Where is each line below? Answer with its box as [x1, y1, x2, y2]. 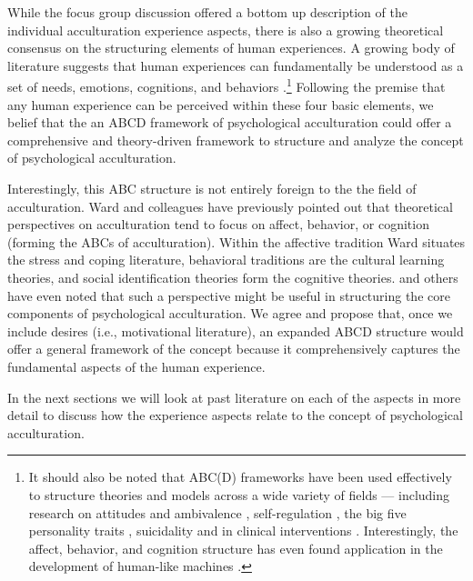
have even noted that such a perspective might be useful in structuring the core [7, 285, 450, 305]
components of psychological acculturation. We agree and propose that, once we [7, 304, 453, 323]
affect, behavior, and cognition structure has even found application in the [28, 538, 443, 557]
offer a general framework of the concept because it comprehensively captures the [7, 339, 460, 358]
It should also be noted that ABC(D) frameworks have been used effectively [28, 467, 452, 486]
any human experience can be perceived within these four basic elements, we [7, 95, 434, 114]
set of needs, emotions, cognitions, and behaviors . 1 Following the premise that [7, 75, 446, 96]
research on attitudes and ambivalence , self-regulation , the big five [28, 503, 407, 522]
